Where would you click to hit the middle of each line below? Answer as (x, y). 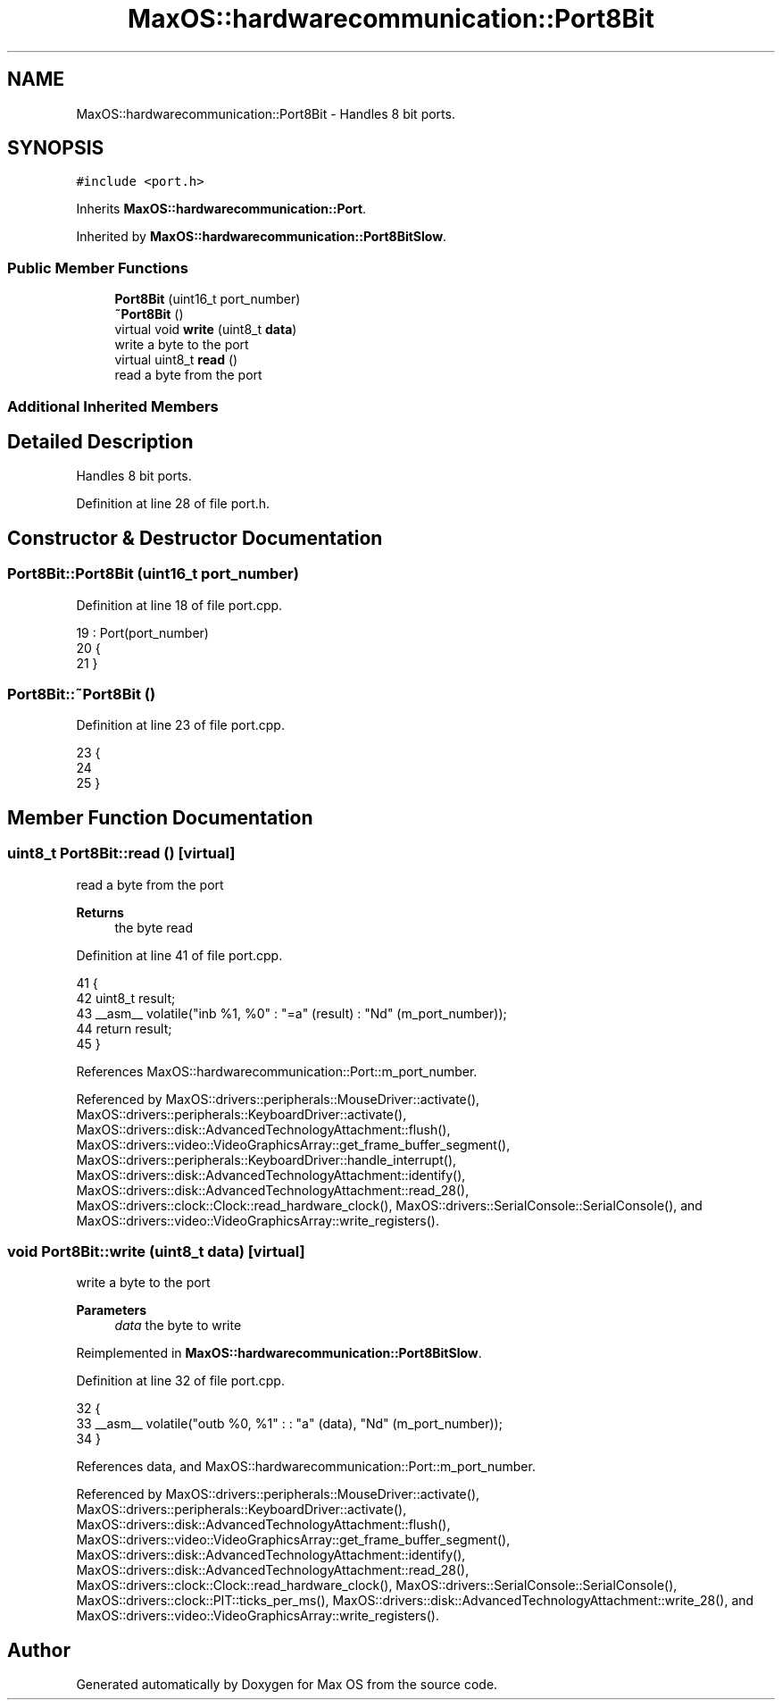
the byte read (154, 927)
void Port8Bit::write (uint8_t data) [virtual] (156, 1251)
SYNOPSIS (56, 148)
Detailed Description (100, 441)
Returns (100, 912)
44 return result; (124, 1028)
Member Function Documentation (160, 817)
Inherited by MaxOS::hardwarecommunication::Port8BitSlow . (262, 237)
